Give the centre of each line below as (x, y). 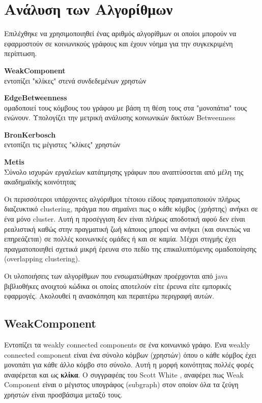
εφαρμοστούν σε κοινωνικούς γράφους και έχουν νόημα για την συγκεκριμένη (119, 43)
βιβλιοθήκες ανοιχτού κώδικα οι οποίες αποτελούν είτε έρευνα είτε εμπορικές (118, 286)
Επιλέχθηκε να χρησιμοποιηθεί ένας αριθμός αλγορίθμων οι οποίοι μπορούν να (120, 33)
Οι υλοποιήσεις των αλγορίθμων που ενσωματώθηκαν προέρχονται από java (116, 276)
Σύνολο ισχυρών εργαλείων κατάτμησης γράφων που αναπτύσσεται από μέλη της (124, 171)
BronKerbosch (30, 134)
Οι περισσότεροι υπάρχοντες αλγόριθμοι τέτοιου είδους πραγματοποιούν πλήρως (122, 198)
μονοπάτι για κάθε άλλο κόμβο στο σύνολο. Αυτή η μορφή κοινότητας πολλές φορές (129, 365)
